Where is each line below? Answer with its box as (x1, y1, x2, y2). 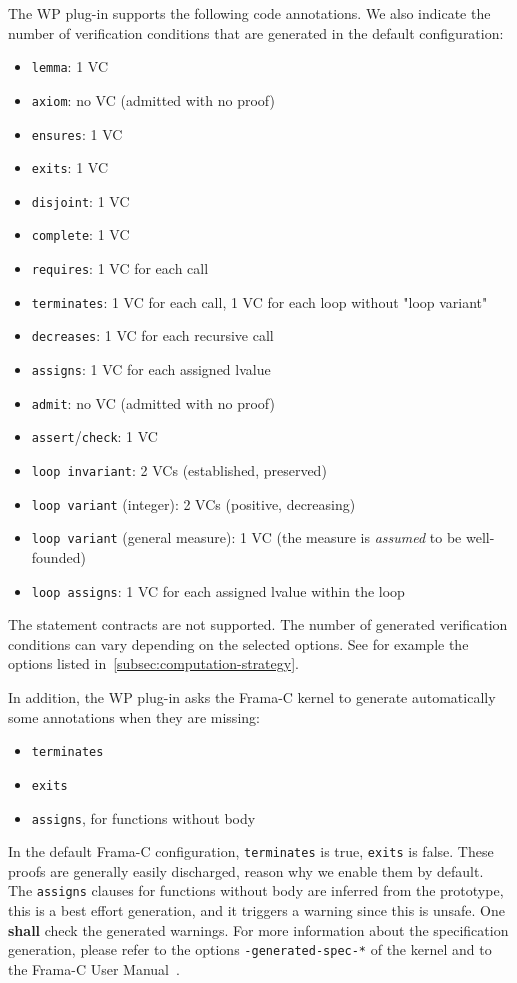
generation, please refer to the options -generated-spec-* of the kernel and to (8, 939, 492, 960)
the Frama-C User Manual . (8, 958, 180, 979)
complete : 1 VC (31, 224, 130, 245)
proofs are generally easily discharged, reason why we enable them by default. (8, 860, 484, 881)
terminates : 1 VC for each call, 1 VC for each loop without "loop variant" (31, 291, 488, 312)
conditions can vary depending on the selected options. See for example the (8, 633, 469, 654)
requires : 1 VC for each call (31, 258, 209, 279)
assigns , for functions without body (31, 807, 256, 828)
